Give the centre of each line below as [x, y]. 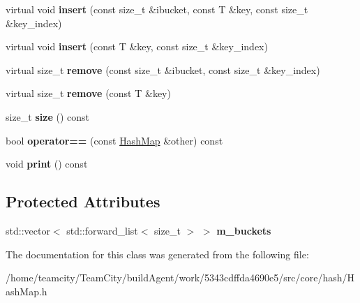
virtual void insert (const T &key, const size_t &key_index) [137, 46]
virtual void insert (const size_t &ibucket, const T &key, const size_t [157, 9]
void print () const [47, 164]
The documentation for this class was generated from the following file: [157, 254]
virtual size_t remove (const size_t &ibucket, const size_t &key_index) [163, 69]
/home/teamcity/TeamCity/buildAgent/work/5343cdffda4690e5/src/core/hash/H [180, 278]
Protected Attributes [83, 201]
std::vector [28, 230]
